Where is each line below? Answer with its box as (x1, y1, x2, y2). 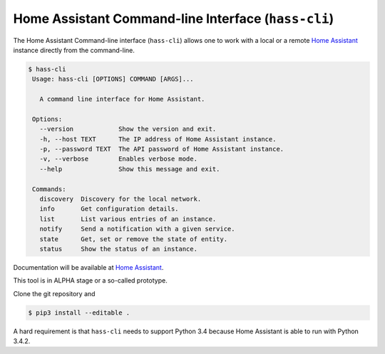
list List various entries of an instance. (39, 215, 217, 223)
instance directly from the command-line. (13, 46, 135, 54)
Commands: (32, 185, 66, 193)
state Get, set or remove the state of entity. (39, 235, 228, 243)
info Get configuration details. (39, 205, 179, 213)
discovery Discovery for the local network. (39, 195, 202, 203)
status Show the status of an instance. (39, 245, 197, 253)
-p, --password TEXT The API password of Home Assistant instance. (39, 145, 284, 153)
